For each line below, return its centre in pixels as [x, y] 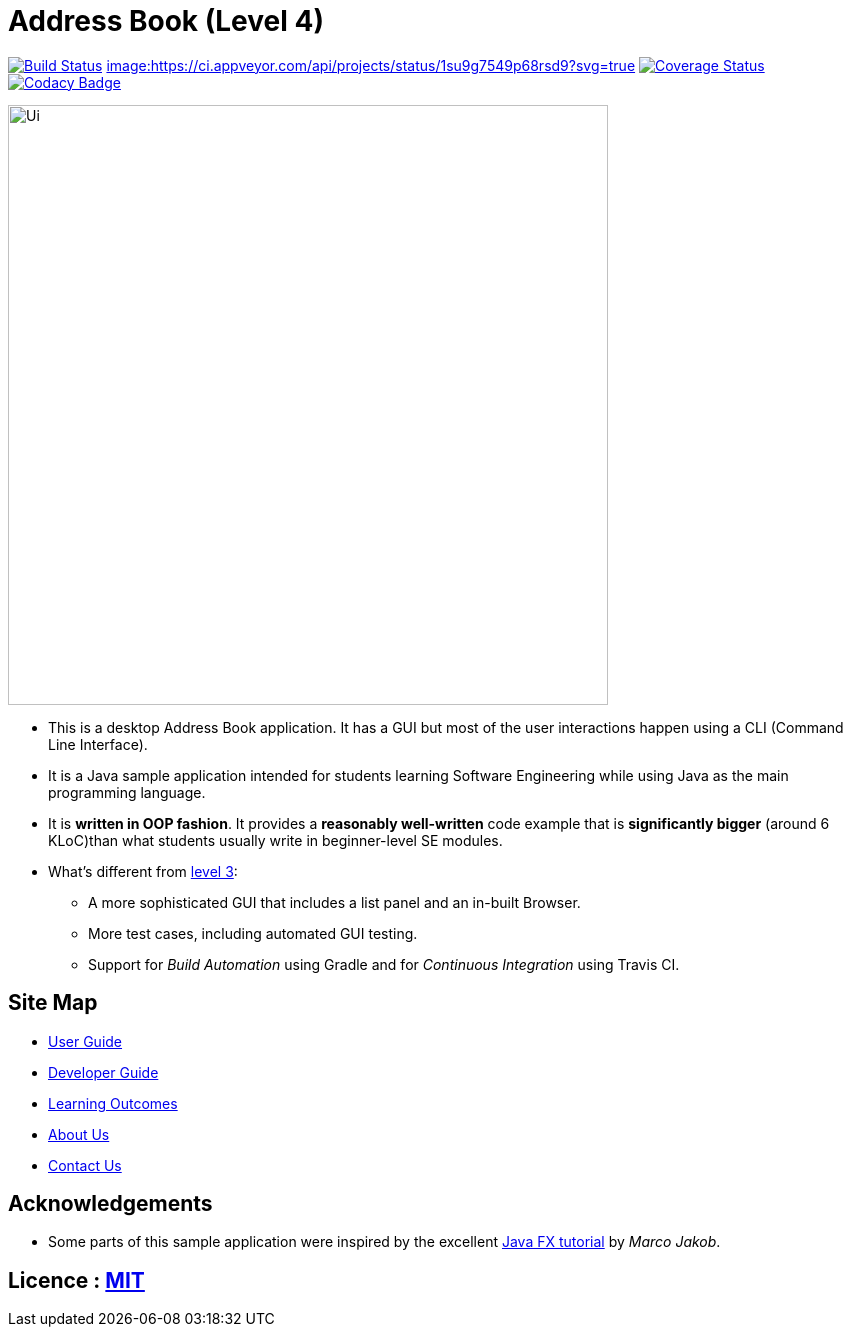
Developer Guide [103, 1072]
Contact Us [85, 1165]
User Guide [85, 1041]
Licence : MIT [76, 1280]
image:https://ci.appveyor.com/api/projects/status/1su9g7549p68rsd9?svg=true [371, 65]
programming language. [127, 792]
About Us [79, 1134]
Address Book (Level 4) [166, 21]
